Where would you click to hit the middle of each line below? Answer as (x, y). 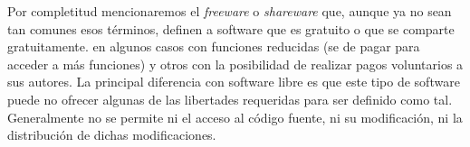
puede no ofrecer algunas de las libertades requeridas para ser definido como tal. (230, 99)
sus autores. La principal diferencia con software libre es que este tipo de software (234, 82)
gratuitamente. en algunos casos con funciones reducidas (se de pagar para (214, 46)
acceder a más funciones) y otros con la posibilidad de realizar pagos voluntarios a (235, 64)
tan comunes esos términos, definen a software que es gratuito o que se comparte (231, 28)
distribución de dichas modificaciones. (112, 135)
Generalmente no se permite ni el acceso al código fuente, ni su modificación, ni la (235, 117)
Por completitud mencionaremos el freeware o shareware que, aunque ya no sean (230, 11)
